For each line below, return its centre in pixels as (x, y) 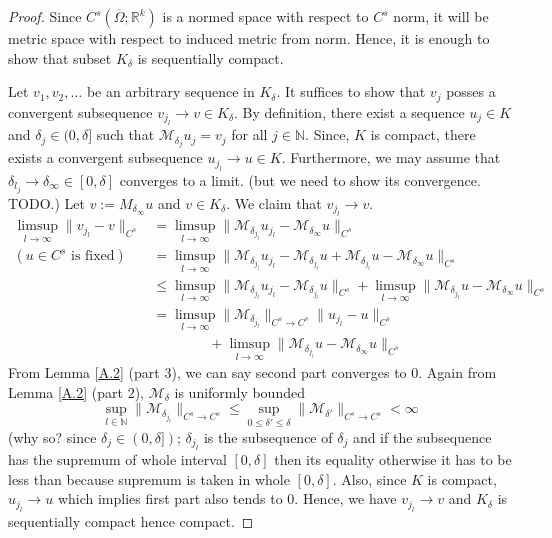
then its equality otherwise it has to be (393, 459)
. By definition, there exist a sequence (349, 111)
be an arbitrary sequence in (170, 91)
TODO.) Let (46, 202)
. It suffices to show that (351, 91)
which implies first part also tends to (170, 498)
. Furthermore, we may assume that (391, 157)
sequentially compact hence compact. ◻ (131, 520)
